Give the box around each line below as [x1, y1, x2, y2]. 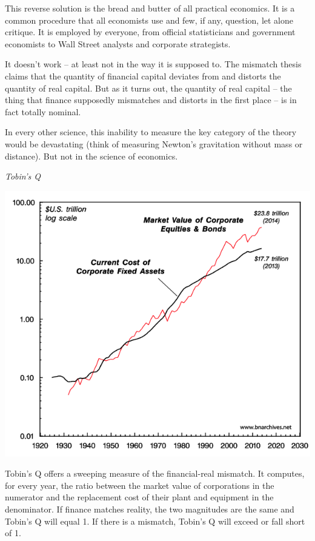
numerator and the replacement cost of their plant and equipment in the [5, 491, 274, 503]
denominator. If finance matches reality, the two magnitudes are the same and [5, 502, 294, 515]
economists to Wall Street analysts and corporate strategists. [5, 37, 231, 50]
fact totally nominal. [5, 105, 81, 118]
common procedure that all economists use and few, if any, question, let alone [5, 13, 293, 26]
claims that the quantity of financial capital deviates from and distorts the [5, 69, 281, 82]
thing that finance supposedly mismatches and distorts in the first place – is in [5, 93, 297, 106]
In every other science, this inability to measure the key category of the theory [5, 126, 297, 138]
